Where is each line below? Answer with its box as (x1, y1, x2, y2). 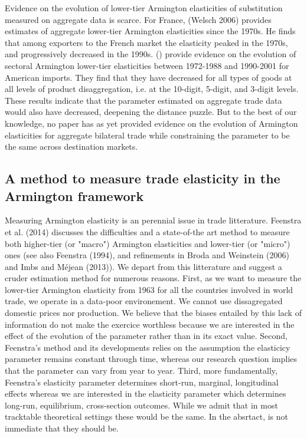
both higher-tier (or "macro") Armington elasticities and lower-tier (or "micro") (5, 237, 290, 249)
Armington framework (5, 186, 144, 205)
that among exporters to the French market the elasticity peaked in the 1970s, (5, 36, 288, 48)
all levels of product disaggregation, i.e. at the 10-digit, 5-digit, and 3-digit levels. (5, 83, 299, 95)
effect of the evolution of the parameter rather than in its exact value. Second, (5, 330, 288, 342)
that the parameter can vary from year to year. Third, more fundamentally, (5, 364, 277, 377)
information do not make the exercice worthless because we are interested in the (5, 318, 295, 330)
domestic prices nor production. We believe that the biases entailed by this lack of (5, 307, 302, 319)
